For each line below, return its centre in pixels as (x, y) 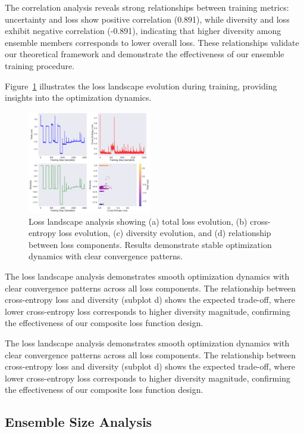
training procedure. (40, 65)
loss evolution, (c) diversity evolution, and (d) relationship (165, 233)
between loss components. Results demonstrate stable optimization (150, 244)
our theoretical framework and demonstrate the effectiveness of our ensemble (145, 54)
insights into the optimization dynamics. (78, 97)
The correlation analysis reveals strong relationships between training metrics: (147, 7)
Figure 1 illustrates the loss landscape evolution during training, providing (141, 86)
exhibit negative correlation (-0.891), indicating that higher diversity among (143, 31)
